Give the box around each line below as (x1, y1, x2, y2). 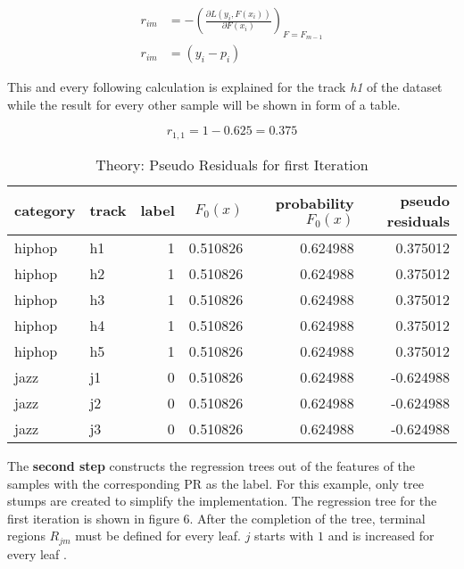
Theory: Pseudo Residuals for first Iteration (95, 153, 369, 175)
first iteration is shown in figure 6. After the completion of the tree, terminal (7, 508, 426, 527)
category (14, 200, 76, 221)
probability (275, 193, 354, 214)
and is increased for (327, 526, 435, 545)
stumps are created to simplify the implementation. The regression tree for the (7, 491, 437, 510)
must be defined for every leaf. (75, 526, 241, 545)
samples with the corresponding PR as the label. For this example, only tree (7, 474, 425, 492)
